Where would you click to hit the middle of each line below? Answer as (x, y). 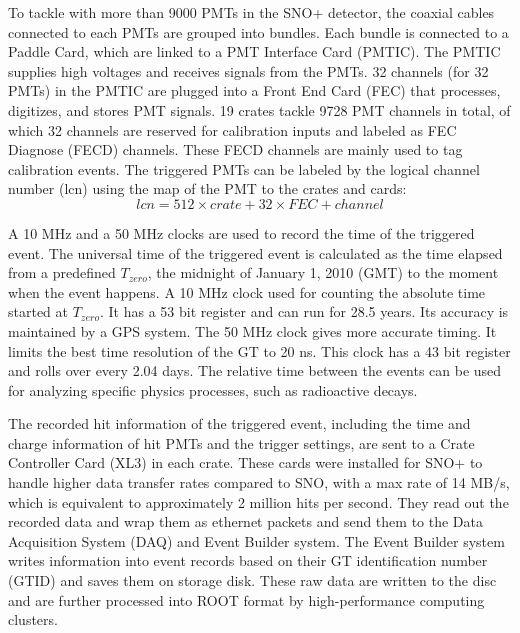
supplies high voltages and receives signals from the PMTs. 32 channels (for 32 (248, 70)
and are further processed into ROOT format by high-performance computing (246, 599)
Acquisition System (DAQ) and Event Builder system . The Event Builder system (256, 540)
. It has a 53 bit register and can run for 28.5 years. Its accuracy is (304, 311)
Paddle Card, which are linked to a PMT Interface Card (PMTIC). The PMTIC (254, 51)
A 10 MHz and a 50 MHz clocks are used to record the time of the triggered (241, 232)
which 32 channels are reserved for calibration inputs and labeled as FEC (232, 129)
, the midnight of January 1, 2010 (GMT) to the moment (323, 272)
